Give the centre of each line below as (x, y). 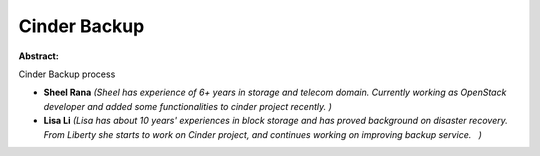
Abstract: (38, 56)
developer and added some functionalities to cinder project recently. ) (187, 106)
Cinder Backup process (67, 74)
